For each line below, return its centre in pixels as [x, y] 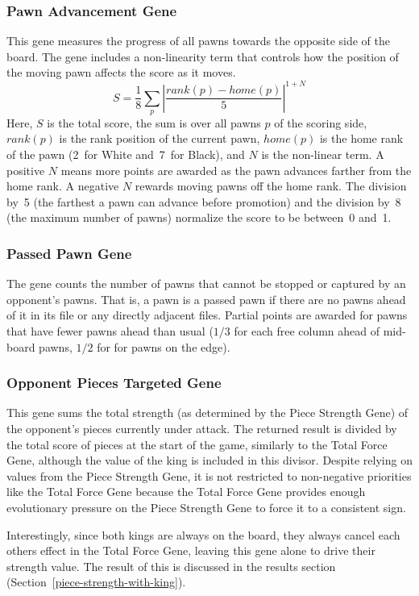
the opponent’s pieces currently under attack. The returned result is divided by [202, 429]
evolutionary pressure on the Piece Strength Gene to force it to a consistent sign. [206, 508]
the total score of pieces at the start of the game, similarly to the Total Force [197, 444]
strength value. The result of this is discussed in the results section [171, 566]
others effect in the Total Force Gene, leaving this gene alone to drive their [191, 550]
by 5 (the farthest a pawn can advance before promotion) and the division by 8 [204, 201]
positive [26, 170]
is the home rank [361, 138]
